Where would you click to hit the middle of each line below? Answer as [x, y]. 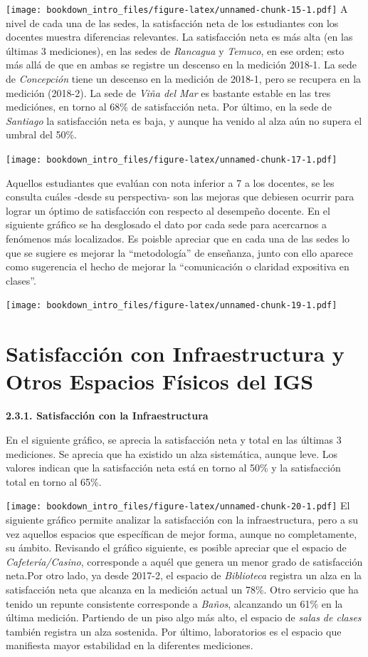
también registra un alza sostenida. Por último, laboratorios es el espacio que [174, 631]
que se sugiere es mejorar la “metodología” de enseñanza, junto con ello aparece [179, 252]
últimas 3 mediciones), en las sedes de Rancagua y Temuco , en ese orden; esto [175, 50]
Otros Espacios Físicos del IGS [160, 381]
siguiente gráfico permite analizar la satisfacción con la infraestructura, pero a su [182, 519]
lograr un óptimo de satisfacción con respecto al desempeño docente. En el [168, 210]
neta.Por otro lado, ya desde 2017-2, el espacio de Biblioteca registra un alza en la [184, 575]
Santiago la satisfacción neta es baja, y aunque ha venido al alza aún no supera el [184, 120]
